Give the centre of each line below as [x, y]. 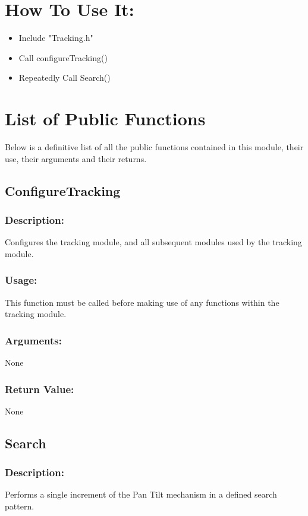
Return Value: [40, 389]
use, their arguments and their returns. [76, 158]
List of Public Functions [105, 118]
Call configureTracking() [63, 57]
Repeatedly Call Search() [65, 77]
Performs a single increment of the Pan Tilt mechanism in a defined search [141, 494]
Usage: [21, 280]
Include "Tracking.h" [56, 38]
